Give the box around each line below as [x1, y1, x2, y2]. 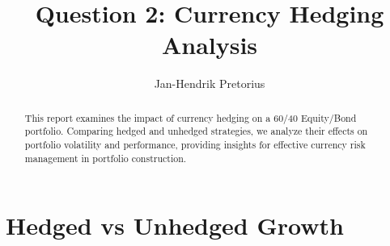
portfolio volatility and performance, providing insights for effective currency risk [24, 138, 366, 152]
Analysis [161, 28, 258, 61]
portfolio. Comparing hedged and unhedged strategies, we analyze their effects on [24, 124, 368, 138]
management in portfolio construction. [24, 151, 187, 165]
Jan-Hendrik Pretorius [154, 75, 265, 92]
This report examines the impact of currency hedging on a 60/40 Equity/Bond [24, 110, 357, 124]
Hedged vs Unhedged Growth [6, 209, 344, 242]
